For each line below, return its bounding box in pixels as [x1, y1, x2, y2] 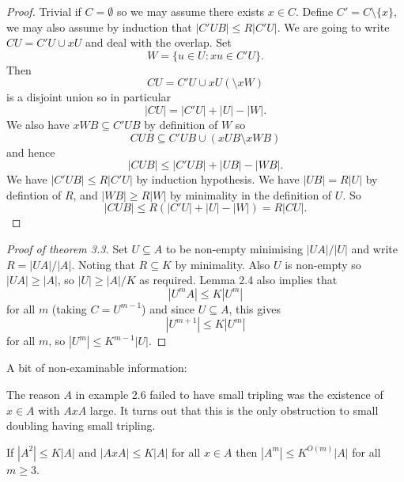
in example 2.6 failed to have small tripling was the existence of [75, 385, 383, 402]
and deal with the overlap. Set [85, 34, 232, 51]
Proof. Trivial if [6, 3, 81, 19]
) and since [142, 300, 195, 317]
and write [351, 240, 398, 256]
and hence [6, 143, 55, 160]
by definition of [144, 116, 218, 132]
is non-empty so [285, 256, 361, 272]
